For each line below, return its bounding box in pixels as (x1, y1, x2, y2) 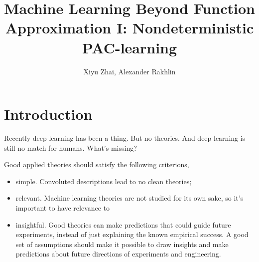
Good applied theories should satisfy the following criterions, (4, 159, 189, 170)
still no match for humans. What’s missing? (4, 142, 137, 153)
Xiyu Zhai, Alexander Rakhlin (83, 66, 176, 76)
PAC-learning (82, 37, 177, 57)
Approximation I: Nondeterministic (5, 17, 254, 38)
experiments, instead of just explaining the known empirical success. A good (15, 229, 249, 240)
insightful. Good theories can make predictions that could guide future (15, 219, 231, 230)
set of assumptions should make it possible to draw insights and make (15, 239, 229, 249)
